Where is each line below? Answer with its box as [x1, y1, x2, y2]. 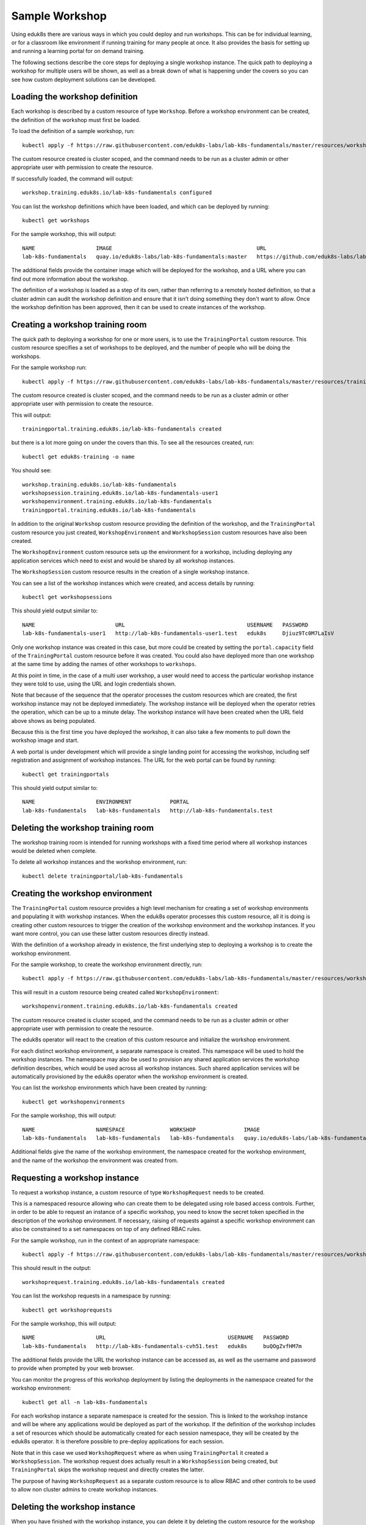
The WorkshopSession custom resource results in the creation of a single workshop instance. [11, 568, 249, 576]
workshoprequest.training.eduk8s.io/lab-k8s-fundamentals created [22, 1279, 225, 1285]
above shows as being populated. [11, 717, 96, 724]
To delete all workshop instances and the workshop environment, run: [11, 858, 187, 866]
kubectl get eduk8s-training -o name [22, 453, 135, 460]
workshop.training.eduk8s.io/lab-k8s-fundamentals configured [22, 189, 212, 196]
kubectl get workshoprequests [22, 1306, 113, 1313]
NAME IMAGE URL [22, 245, 267, 251]
